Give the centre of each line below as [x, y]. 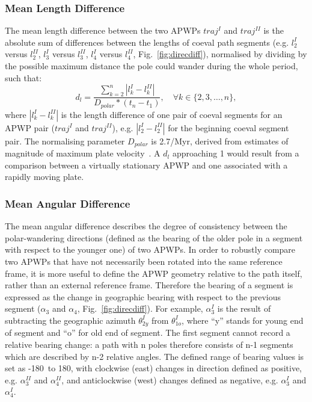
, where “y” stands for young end [243, 320]
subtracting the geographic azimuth [70, 320]
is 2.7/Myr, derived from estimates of [220, 141]
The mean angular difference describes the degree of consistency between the [146, 226]
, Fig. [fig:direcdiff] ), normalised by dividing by [220, 54]
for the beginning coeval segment [228, 127]
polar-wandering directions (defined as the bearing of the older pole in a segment [154, 237]
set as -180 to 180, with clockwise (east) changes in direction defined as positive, [154, 368]
